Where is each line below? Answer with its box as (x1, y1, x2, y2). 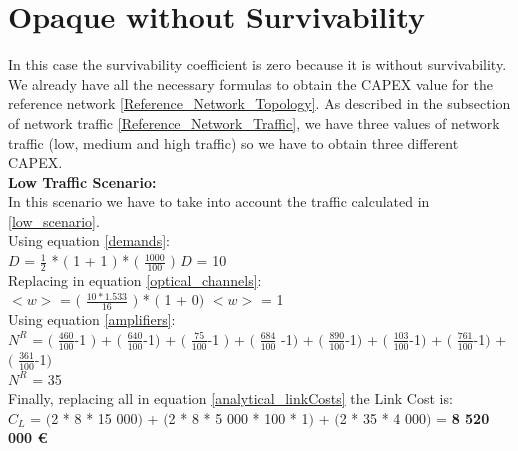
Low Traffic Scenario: (8, 171, 157, 192)
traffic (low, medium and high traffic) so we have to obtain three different (8, 132, 459, 153)
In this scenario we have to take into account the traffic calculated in (8, 191, 430, 212)
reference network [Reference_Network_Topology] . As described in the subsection (8, 93, 511, 114)
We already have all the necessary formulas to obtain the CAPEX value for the (8, 73, 493, 94)
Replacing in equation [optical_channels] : (8, 269, 262, 290)
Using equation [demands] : (8, 230, 170, 251)
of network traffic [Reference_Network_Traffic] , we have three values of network (8, 112, 500, 133)
